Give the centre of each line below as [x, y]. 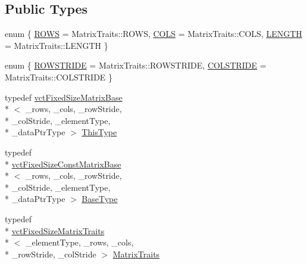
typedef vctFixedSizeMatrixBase [64, 97]
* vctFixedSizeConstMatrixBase [63, 164]
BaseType [100, 199]
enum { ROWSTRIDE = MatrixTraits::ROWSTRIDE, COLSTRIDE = [136, 65]
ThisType [99, 132]
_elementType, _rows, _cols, [79, 242]
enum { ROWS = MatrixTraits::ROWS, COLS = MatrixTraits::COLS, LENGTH [153, 34]
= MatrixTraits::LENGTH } [57, 45]
